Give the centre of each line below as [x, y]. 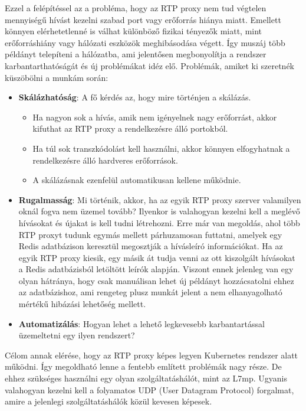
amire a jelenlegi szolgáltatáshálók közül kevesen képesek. [108, 401]
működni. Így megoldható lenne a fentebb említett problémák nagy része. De [143, 366]
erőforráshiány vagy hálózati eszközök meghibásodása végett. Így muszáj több [145, 42]
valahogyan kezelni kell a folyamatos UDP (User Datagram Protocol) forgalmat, [149, 389]
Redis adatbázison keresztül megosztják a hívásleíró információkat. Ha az [151, 246]
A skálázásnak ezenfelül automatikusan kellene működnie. [137, 180]
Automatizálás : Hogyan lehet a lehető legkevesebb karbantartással [142, 323]
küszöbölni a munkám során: [57, 77]
